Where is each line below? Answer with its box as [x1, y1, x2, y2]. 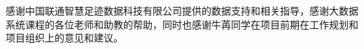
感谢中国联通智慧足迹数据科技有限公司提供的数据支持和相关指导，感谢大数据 [6, 3, 358, 17]
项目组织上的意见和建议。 [6, 30, 123, 45]
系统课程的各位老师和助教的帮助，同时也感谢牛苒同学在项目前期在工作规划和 [6, 17, 358, 31]
